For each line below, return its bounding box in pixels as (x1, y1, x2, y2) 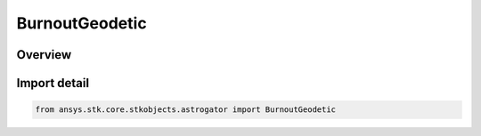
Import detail (16, 76, 89, 91)
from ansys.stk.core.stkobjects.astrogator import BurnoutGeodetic (35, 105, 337, 115)
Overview (16, 47, 72, 62)
